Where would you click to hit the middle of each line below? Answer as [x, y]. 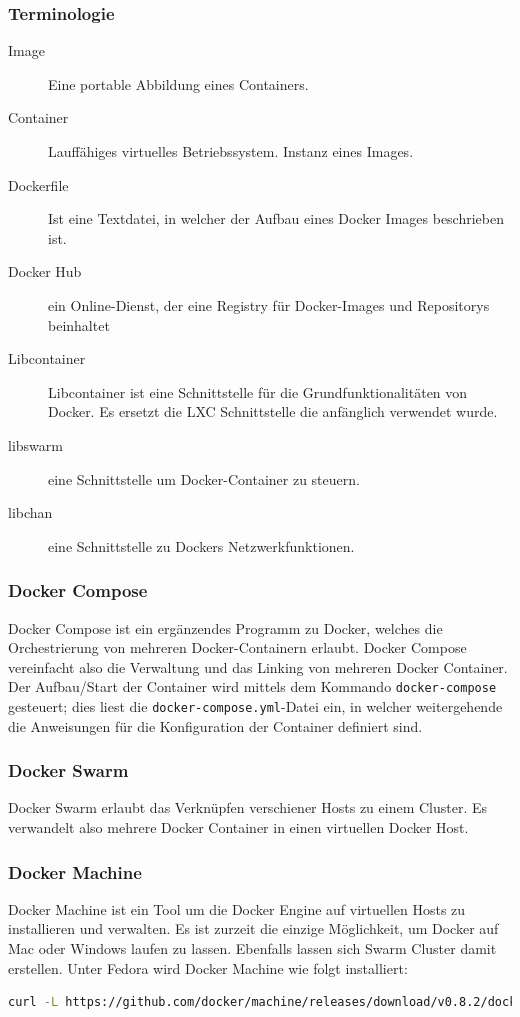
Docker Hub [45, 271]
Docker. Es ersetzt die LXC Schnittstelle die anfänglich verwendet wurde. [273, 411]
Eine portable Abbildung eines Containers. [178, 83]
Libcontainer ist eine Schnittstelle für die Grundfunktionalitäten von [258, 391]
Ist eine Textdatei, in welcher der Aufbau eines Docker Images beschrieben [276, 218]
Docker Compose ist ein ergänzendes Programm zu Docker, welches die [225, 627]
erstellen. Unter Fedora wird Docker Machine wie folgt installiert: [208, 967]
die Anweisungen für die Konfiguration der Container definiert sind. [215, 725]
